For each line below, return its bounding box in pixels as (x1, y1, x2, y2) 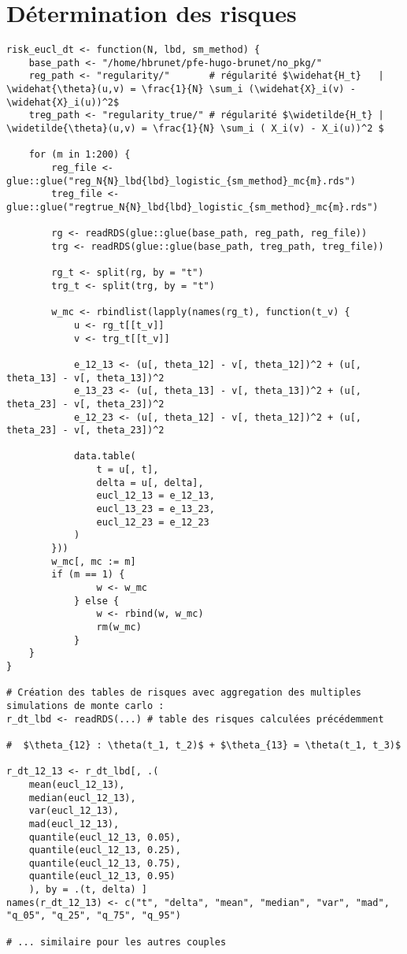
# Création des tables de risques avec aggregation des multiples (6, 687, 362, 699)
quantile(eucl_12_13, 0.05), (28, 831, 181, 843)
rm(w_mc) (96, 622, 142, 633)
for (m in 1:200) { (28, 149, 131, 161)
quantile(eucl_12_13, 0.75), (28, 857, 181, 869)
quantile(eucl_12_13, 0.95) (28, 870, 176, 882)
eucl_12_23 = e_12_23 (96, 516, 209, 528)
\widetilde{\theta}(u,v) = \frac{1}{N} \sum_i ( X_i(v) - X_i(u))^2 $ (6, 123, 384, 135)
